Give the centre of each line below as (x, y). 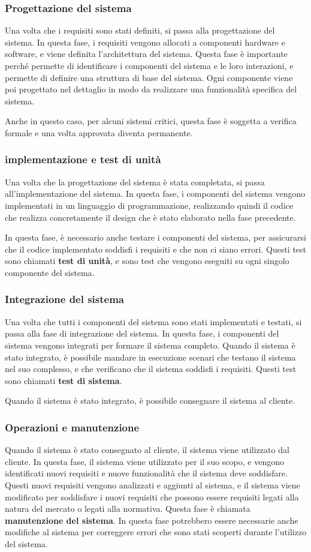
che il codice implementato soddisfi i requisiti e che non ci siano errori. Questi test (156, 249)
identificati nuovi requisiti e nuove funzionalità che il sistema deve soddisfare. (147, 473)
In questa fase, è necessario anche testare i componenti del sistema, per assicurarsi (155, 237)
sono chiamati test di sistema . (64, 380)
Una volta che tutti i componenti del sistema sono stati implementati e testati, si (153, 321)
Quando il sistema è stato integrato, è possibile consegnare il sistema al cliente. (150, 400)
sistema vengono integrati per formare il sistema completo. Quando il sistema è (150, 345)
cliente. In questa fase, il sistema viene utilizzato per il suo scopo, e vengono (144, 461)
